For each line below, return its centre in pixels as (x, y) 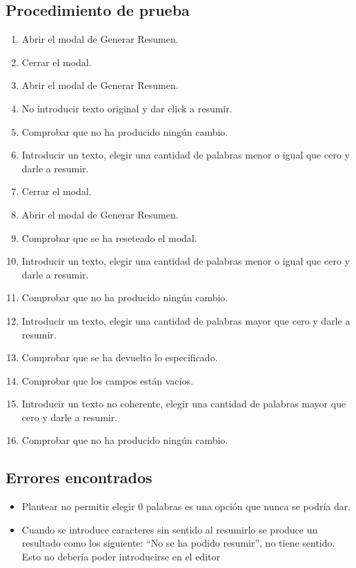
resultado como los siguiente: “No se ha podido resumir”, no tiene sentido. (178, 543)
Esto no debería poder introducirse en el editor (121, 557)
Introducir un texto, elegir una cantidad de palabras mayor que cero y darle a (186, 320)
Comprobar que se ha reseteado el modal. (109, 237)
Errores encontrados (79, 477)
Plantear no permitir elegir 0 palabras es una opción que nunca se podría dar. (186, 506)
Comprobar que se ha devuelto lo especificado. (120, 357)
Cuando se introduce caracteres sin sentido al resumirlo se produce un (170, 529)
